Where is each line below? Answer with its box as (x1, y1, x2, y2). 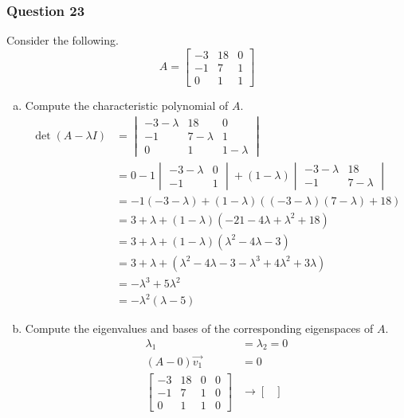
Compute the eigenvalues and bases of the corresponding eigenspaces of (25, 320, 374, 337)
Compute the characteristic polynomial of (25, 96, 229, 113)
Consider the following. (6, 32, 119, 49)
